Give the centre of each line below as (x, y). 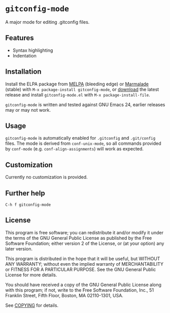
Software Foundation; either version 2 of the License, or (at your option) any (85, 243)
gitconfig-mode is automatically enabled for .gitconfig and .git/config (80, 138)
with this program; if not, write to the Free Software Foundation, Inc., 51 (79, 290)
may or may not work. (28, 110)
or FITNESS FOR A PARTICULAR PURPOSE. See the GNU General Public (81, 269)
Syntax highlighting (33, 50)
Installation (23, 72)
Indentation (24, 55)
